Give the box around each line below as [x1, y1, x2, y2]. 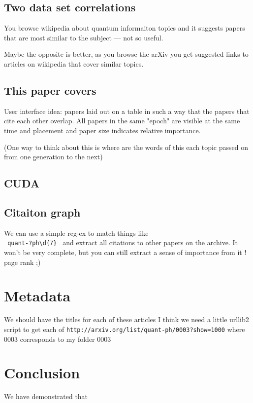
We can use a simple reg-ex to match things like [4, 227, 149, 238]
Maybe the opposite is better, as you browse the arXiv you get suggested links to [4, 49, 249, 59]
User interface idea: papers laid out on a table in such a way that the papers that [4, 106, 250, 116]
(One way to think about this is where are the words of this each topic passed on [4, 142, 248, 152]
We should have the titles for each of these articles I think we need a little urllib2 [4, 314, 249, 325]
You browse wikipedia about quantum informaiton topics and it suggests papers [4, 23, 245, 33]
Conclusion [4, 363, 80, 383]
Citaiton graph [4, 204, 81, 220]
